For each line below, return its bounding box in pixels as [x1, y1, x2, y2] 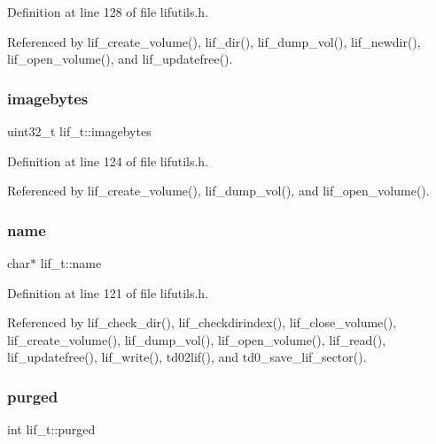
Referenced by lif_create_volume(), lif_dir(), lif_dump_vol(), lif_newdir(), [7, 32, 421, 50]
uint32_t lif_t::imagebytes [7, 122, 152, 140]
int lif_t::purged [7, 420, 96, 439]
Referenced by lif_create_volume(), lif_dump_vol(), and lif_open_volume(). [7, 181, 430, 200]
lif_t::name [40, 254, 102, 272]
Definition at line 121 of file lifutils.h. [7, 283, 209, 302]
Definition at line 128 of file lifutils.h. [7, 3, 209, 20]
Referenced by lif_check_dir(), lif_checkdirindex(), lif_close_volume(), [7, 313, 397, 332]
